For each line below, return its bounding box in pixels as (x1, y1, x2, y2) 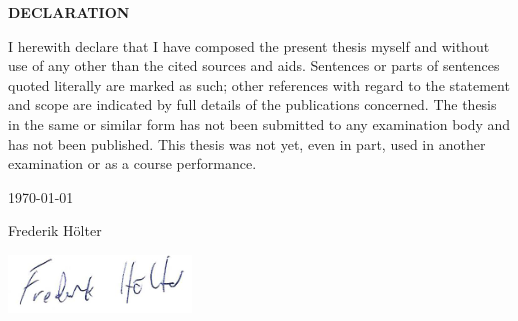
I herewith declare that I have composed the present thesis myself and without (8, 35, 490, 56)
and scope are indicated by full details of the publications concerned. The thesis (8, 94, 497, 115)
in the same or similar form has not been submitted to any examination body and (8, 113, 511, 134)
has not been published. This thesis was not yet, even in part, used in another (8, 133, 486, 154)
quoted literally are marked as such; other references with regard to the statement (8, 74, 510, 95)
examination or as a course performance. (8, 153, 257, 174)
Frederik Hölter (8, 220, 102, 241)
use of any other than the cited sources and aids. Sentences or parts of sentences (8, 55, 500, 76)
